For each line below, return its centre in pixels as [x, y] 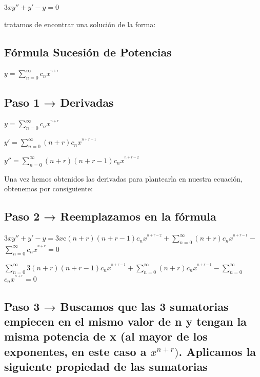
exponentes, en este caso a [75, 351]
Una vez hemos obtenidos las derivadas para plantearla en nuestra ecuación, [123, 178]
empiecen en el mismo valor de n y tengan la [125, 321]
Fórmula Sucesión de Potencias [88, 52]
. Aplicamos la [217, 351]
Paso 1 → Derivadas [59, 102]
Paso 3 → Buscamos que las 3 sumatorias [116, 306]
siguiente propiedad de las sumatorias [106, 366]
